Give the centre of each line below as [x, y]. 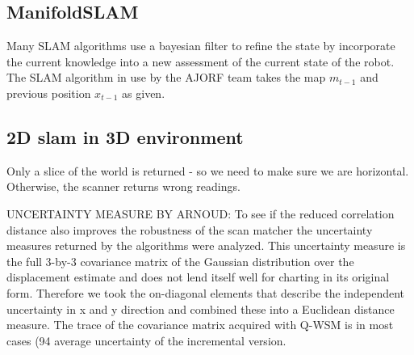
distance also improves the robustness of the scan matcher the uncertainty [190, 229]
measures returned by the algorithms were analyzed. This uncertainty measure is [206, 245]
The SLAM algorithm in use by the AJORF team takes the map [166, 77]
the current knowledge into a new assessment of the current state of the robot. [201, 61]
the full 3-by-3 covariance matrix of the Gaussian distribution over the [180, 261]
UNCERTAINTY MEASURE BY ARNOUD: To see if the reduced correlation [201, 213]
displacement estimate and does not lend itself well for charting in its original [198, 277]
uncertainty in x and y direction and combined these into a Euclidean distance [201, 309]
